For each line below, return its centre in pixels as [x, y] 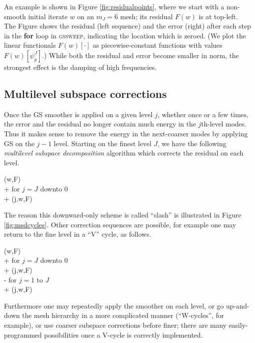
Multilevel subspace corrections [85, 93]
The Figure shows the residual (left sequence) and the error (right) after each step [127, 26]
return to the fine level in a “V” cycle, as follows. [78, 234]
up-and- [238, 305]
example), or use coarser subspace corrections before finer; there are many [115, 325]
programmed [23, 334]
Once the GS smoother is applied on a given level [78, 114]
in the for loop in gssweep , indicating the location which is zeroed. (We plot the [125, 35]
